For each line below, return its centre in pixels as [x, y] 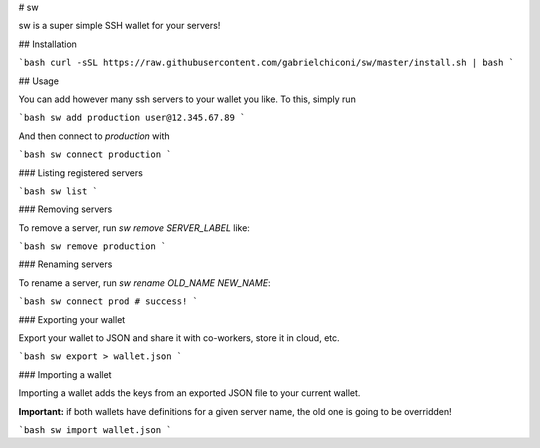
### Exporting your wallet [72, 319]
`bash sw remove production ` [92, 246]
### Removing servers [65, 209]
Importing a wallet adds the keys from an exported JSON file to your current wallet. [189, 393]
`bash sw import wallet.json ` [95, 429]
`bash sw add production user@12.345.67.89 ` [132, 118]
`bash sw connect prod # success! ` [108, 301]
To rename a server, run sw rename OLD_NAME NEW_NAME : [144, 282]
